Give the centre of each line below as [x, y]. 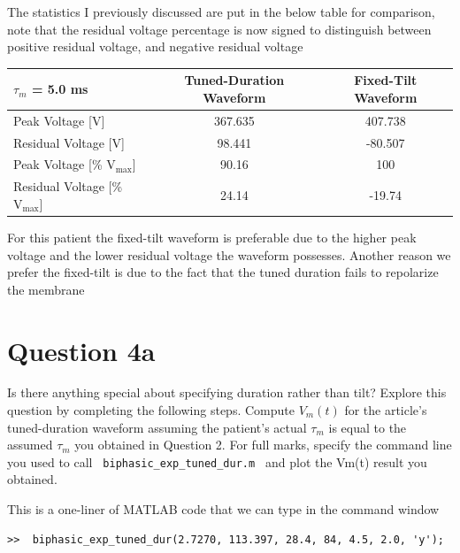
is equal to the [368, 427]
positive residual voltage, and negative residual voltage [155, 46]
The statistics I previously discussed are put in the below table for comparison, [221, 12]
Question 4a [81, 350]
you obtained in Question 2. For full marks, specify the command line [263, 445]
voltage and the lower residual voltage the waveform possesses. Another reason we [229, 254]
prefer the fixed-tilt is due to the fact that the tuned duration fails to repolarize [223, 272]
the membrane [46, 289]
